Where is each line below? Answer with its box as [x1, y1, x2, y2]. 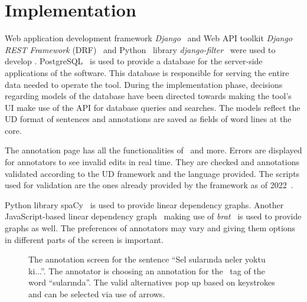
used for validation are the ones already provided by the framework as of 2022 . [5, 179, 293, 191]
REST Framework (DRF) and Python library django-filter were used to [5, 43, 276, 55]
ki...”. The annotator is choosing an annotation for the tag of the [28, 264, 265, 277]
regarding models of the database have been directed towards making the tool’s [5, 90, 292, 102]
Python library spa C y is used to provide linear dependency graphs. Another [5, 198, 284, 211]
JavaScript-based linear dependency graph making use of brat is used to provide [5, 210, 302, 222]
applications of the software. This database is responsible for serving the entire [5, 66, 289, 78]
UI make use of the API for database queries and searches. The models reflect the [5, 101, 301, 113]
